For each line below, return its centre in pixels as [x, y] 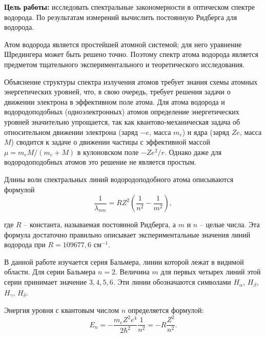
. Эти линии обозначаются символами [172, 282]
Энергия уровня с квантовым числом [62, 310]
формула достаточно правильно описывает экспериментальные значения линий [127, 234]
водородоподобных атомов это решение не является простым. [100, 162]
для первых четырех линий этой [211, 272]
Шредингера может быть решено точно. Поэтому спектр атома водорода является [131, 54]
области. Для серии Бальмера [50, 272]
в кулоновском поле [108, 152]
